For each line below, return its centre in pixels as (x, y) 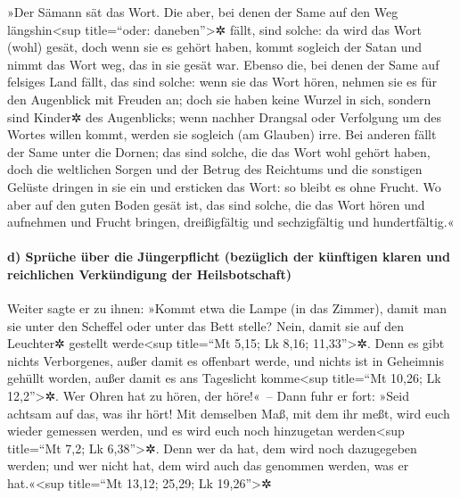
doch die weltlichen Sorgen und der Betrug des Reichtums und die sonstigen (215, 169)
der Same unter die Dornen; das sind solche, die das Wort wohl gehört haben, (219, 151)
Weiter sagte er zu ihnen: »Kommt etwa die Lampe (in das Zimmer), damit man (227, 308)
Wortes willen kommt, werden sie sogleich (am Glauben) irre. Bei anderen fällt (222, 134)
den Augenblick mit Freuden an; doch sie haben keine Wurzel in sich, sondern (219, 99)
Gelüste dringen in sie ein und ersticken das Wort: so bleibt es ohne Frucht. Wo (224, 186)
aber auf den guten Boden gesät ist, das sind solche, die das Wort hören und (216, 204)
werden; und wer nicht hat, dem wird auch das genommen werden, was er (208, 465)
